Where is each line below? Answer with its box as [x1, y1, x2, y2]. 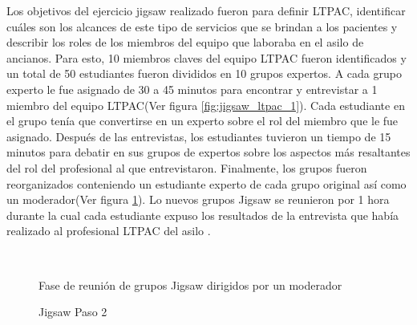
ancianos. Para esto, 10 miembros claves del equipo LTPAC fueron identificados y [6, 49, 407, 66]
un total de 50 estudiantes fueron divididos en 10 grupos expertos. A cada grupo [6, 65, 402, 82]
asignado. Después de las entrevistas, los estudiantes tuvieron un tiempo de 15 [6, 128, 391, 144]
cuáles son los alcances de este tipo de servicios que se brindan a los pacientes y [6, 18, 398, 35]
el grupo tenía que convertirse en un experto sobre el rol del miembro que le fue [6, 112, 399, 129]
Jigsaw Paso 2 [38, 303, 107, 320]
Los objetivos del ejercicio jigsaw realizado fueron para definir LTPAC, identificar [6, 2, 406, 18]
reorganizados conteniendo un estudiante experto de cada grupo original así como [6, 175, 407, 192]
